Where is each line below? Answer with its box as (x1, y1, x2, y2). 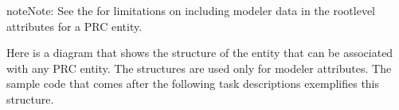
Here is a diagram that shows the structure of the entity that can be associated (6, 44, 393, 61)
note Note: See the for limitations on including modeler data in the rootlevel (6, 2, 376, 18)
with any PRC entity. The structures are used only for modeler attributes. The (6, 59, 392, 76)
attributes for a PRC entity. (6, 17, 143, 34)
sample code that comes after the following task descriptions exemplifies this (6, 75, 380, 92)
